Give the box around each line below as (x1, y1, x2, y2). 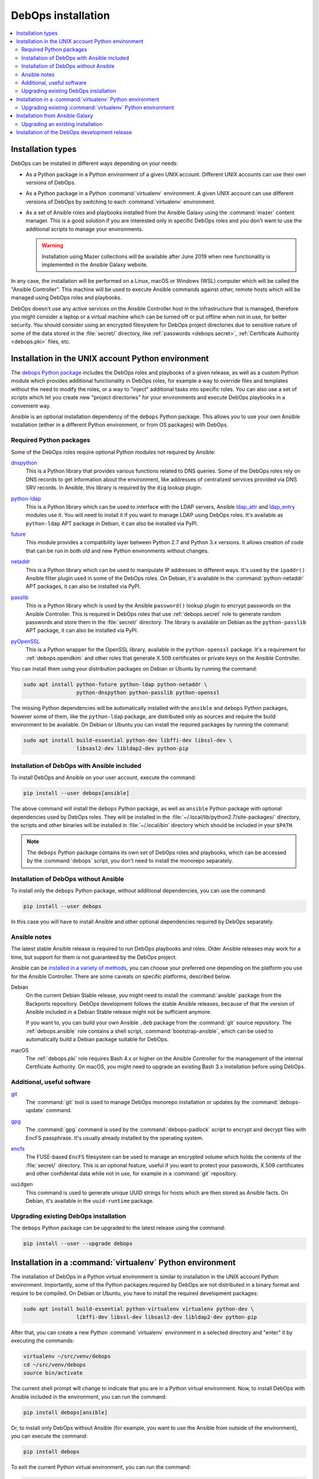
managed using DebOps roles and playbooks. (11, 294, 122, 301)
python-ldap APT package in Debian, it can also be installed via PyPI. (25, 519, 198, 527)
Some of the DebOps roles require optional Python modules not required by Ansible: (11, 448, 216, 456)
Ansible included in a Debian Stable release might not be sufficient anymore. (25, 1009, 212, 1016)
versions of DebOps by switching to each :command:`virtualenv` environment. (25, 198, 216, 205)
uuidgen (11, 1181, 34, 1188)
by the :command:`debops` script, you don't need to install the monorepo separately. (27, 857, 233, 864)
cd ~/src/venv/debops (23, 1361, 86, 1368)
